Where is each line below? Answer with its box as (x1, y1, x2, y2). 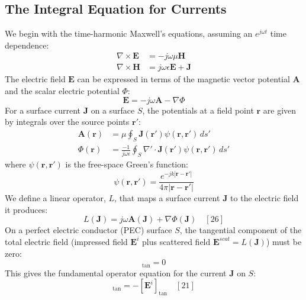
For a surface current (5, 104, 80, 116)
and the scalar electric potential (5, 85, 120, 97)
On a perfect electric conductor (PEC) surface (5, 224, 172, 236)
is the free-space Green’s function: (65, 158, 188, 170)
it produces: (5, 203, 48, 215)
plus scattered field (141, 235, 211, 247)
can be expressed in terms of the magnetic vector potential (77, 73, 290, 85)
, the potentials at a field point (142, 104, 254, 116)
